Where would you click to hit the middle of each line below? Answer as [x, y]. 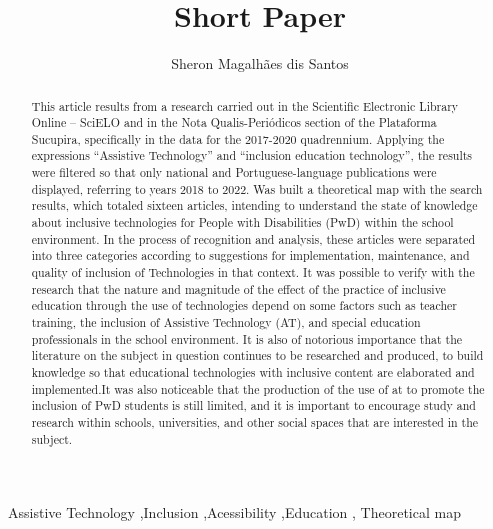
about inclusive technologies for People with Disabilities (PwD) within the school [242, 222]
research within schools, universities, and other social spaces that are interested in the [255, 421]
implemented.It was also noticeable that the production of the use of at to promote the [258, 388]
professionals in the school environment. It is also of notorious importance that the [247, 338]
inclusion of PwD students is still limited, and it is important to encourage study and [253, 405]
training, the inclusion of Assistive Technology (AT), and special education [226, 322]
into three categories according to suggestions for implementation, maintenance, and [250, 255]
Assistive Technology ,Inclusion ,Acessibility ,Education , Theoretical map [234, 512]
